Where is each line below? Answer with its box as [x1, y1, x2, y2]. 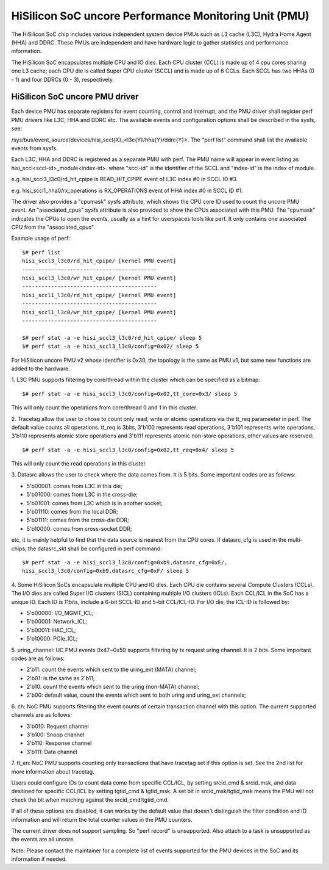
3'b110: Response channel [26, 739, 92, 747]
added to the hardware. [11, 365, 70, 372]
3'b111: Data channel [26, 748, 77, 755]
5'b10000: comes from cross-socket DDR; [26, 525, 132, 532]
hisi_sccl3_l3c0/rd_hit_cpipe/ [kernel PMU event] [22, 257, 177, 265]
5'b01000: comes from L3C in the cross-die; [26, 491, 138, 498]
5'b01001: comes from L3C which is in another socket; [26, 499, 163, 506]
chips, [11, 545, 27, 552]
